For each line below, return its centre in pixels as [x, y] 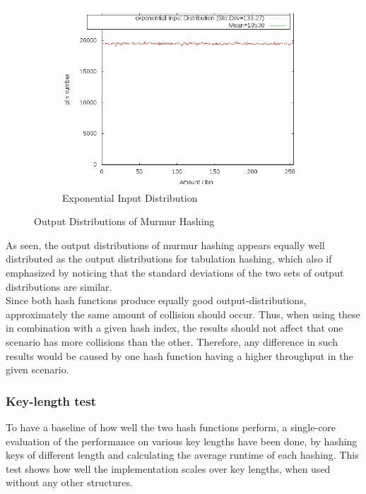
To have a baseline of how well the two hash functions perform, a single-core [171, 427]
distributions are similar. [59, 286]
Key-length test [51, 400]
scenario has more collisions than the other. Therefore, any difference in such [172, 341]
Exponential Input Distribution [130, 197]
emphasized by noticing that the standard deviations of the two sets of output [175, 272]
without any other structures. [69, 482]
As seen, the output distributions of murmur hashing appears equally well [165, 245]
